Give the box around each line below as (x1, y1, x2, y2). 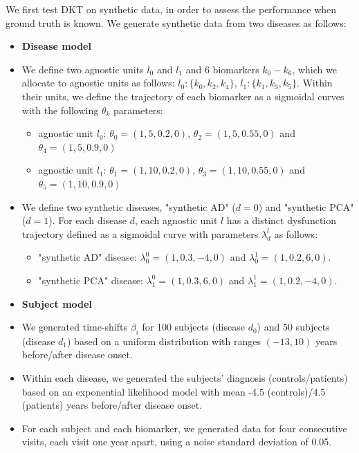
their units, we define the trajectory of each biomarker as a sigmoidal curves (21, 89, 344, 103)
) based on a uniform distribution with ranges (67, 333, 261, 348)
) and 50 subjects (257, 320, 330, 334)
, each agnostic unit (134, 213, 218, 228)
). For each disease (48, 213, 127, 228)
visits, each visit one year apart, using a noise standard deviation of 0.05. (21, 434, 332, 449)
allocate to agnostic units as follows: (21, 75, 175, 90)
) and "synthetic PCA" (258, 199, 354, 214)
